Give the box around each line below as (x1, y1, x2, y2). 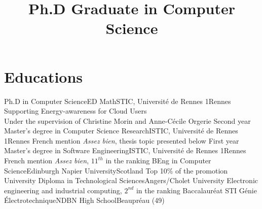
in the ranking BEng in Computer (105, 155, 211, 166)
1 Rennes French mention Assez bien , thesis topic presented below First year (4, 135, 239, 146)
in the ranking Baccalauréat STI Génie (136, 185, 257, 195)
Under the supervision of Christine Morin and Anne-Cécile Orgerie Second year (4, 115, 251, 126)
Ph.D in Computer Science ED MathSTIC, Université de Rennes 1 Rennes (4, 95, 231, 106)
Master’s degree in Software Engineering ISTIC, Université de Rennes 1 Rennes (4, 145, 246, 156)
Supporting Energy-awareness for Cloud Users (4, 106, 147, 116)
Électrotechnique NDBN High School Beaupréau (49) (4, 195, 165, 205)
